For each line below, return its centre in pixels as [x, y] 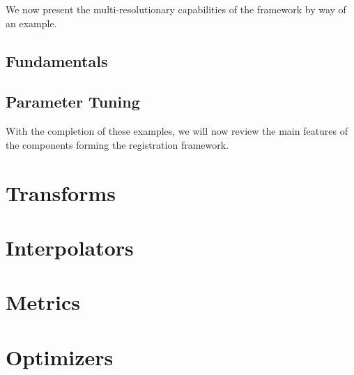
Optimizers [60, 356]
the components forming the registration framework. [117, 144]
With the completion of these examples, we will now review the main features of [177, 131]
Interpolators [70, 247]
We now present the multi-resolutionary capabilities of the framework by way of [176, 9]
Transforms [61, 192]
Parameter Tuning [73, 102]
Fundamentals [57, 60]
